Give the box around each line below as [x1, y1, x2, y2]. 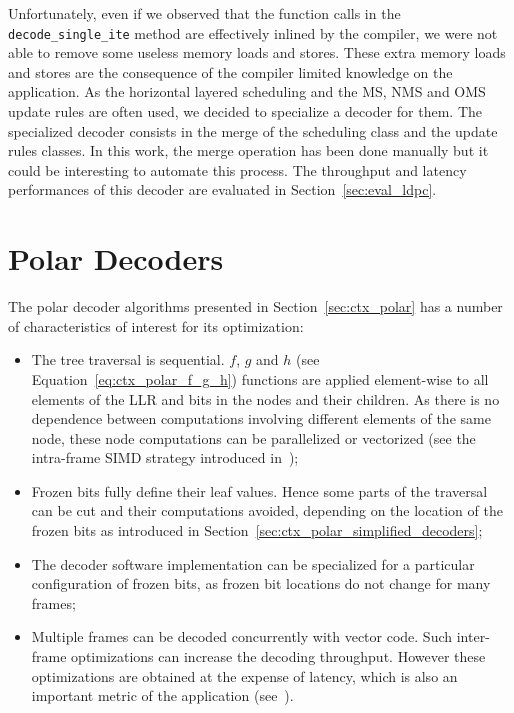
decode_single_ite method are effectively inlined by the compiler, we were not [8, 22, 498, 43]
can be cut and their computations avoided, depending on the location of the [31, 500, 503, 521]
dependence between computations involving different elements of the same [31, 408, 491, 429]
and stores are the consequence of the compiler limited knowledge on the [8, 61, 453, 82]
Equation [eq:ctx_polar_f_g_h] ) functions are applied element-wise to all [31, 368, 489, 389]
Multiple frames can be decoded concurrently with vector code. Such [31, 626, 453, 647]
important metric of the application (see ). [31, 685, 294, 706]
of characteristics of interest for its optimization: [8, 315, 304, 336]
